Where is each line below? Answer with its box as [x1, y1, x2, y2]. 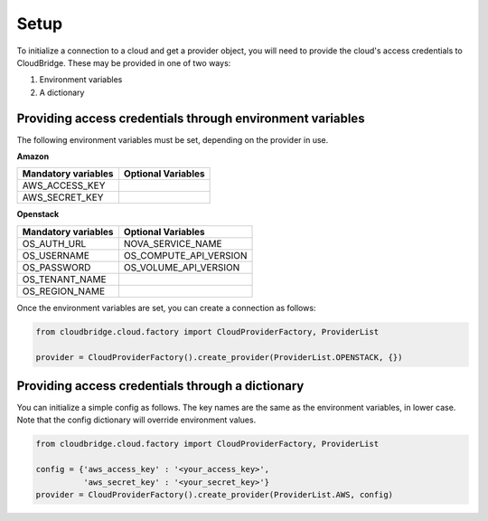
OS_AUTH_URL [22, 237, 87, 250]
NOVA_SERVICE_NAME [123, 237, 222, 250]
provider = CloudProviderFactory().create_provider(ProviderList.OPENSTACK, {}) [35, 352, 403, 362]
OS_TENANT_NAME [22, 272, 108, 285]
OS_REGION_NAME [22, 285, 106, 298]
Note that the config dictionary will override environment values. [16, 414, 257, 425]
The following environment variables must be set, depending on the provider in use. [16, 134, 329, 145]
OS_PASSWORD [22, 260, 91, 273]
